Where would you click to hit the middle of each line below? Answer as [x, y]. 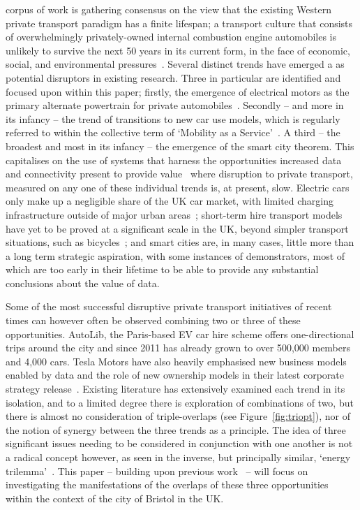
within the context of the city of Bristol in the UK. [115, 498]
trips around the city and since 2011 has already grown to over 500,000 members [178, 348]
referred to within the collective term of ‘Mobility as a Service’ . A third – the [173, 132]
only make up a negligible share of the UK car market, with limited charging [170, 201]
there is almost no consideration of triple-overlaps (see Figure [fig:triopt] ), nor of [178, 416]
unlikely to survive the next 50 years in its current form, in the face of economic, [178, 50]
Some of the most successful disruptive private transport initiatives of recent [169, 306]
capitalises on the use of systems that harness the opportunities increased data [174, 160]
